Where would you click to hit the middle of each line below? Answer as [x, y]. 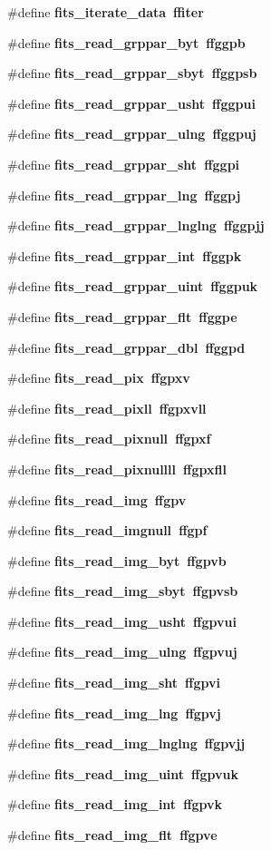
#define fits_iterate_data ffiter [106, 12]
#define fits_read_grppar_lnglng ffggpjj [136, 225]
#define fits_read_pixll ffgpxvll [107, 408]
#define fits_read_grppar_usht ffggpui [131, 103]
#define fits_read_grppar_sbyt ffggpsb [132, 73]
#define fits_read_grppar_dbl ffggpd [126, 347]
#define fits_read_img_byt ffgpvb [117, 560]
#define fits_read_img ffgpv [97, 499]
